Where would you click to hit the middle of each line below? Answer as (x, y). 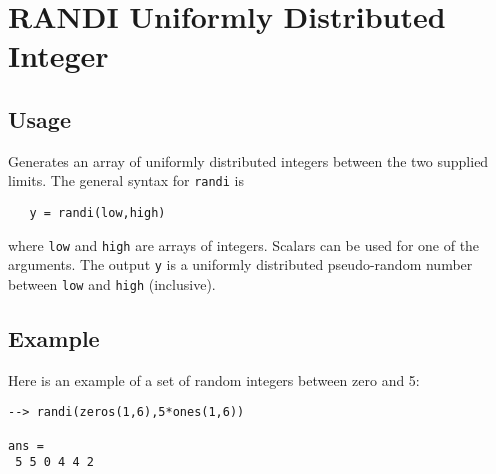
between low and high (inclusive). (112, 283)
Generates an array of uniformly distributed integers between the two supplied (248, 160)
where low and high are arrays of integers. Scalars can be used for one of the (244, 244)
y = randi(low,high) (97, 213)
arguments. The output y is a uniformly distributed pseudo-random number (240, 264)
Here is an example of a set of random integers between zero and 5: (214, 379)
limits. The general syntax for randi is (126, 180)
